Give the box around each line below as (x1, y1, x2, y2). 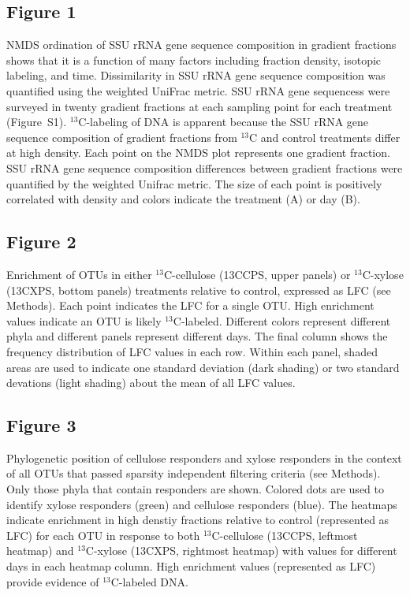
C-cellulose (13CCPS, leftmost (211, 526, 358, 543)
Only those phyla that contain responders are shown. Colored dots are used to (6, 481, 384, 497)
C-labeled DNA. (110, 573, 188, 589)
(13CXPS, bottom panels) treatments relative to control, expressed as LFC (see (6, 281, 391, 298)
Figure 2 (6, 229, 76, 254)
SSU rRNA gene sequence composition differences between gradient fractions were (6, 159, 403, 176)
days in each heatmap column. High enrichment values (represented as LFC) (6, 558, 376, 575)
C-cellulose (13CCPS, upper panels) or (163, 266, 351, 282)
